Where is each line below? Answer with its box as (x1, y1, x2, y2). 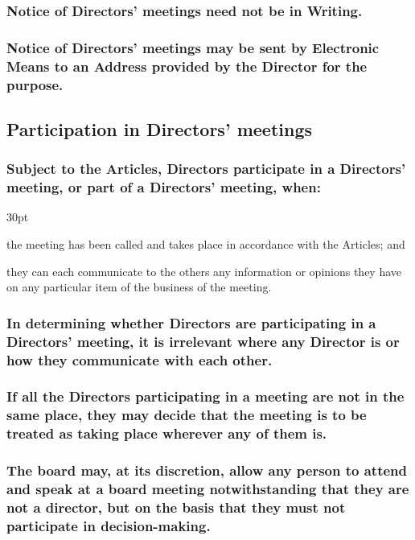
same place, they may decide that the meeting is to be (6, 405, 367, 425)
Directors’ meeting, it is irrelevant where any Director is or (6, 331, 400, 351)
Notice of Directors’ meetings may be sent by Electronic (6, 37, 380, 57)
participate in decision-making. (6, 515, 211, 535)
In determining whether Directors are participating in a (6, 312, 376, 332)
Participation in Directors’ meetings (6, 116, 313, 141)
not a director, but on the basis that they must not (6, 497, 346, 517)
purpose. (6, 74, 64, 94)
